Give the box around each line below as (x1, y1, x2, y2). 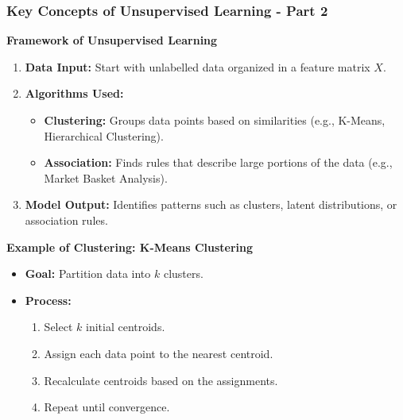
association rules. (25, 211, 108, 228)
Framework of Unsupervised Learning (6, 32, 218, 48)
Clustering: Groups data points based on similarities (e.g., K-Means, (44, 112, 386, 128)
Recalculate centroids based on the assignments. (44, 372, 278, 388)
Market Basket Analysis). (44, 169, 168, 186)
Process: (25, 291, 72, 308)
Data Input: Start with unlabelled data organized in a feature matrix (25, 58, 370, 75)
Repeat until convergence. (44, 399, 170, 415)
